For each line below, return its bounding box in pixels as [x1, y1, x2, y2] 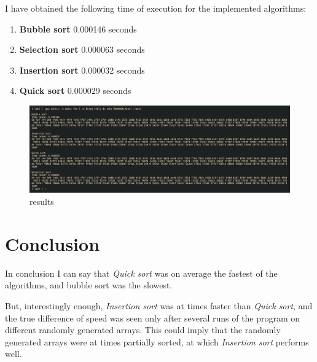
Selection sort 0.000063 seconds [19, 43, 145, 56]
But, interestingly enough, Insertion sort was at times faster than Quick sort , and [5, 299, 313, 312]
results [29, 195, 54, 207]
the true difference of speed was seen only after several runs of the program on [5, 311, 300, 324]
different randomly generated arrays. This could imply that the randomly [5, 323, 281, 336]
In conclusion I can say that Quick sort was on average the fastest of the [5, 266, 278, 279]
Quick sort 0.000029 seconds [19, 84, 131, 97]
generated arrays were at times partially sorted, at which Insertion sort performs [5, 335, 309, 348]
